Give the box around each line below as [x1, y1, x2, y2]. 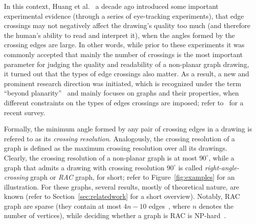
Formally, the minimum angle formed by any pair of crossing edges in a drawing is [4, 124, 252, 134]
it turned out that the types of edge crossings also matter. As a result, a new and [4, 68, 250, 79]
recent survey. [4, 107, 45, 117]
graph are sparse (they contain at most [4, 200, 122, 211]
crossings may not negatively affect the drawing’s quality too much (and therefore [4, 20, 251, 31]
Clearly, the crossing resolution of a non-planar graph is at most [4, 152, 197, 162]
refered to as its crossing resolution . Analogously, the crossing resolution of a [4, 133, 235, 143]
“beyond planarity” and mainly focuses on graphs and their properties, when [4, 88, 239, 98]
